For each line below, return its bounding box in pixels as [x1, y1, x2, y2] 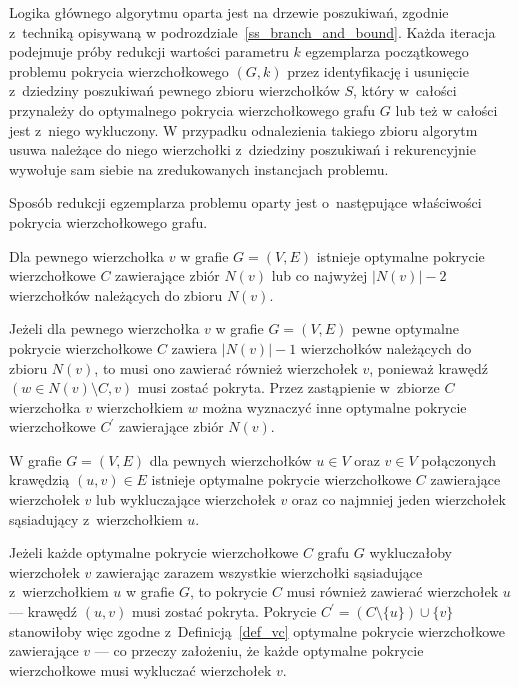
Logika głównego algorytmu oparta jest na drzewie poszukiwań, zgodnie [9, 2, 449, 22]
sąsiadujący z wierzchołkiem [9, 508, 183, 529]
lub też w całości [395, 99, 498, 120]
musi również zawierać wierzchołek [286, 581, 499, 602]
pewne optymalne [352, 318, 459, 339]
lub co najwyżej [271, 265, 368, 286]
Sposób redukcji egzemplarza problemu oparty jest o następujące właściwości [9, 192, 482, 213]
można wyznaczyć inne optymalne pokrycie [202, 396, 467, 417]
